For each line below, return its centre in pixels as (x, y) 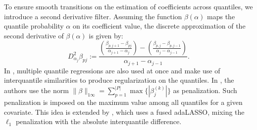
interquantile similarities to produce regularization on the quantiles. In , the (119, 80)
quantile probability (34, 26)
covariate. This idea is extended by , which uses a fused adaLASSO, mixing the (124, 112)
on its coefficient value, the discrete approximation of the (159, 26)
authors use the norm (36, 90)
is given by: (106, 35)
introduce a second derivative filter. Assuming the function (93, 16)
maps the (221, 16)
